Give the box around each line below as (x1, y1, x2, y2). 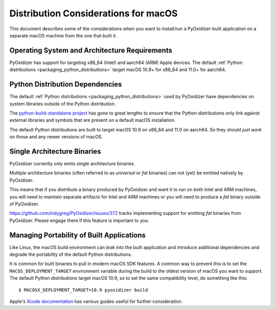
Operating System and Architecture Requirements (9, 46, 172, 55)
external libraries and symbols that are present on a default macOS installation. (9, 117, 176, 123)
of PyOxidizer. (9, 201, 39, 207)
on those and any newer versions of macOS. (9, 134, 103, 140)
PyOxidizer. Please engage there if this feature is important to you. (9, 217, 149, 224)
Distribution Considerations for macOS (9, 8, 178, 19)
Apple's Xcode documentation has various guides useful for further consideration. (9, 298, 183, 304)
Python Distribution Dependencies (9, 80, 122, 89)
